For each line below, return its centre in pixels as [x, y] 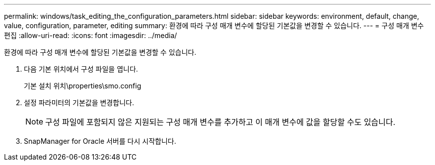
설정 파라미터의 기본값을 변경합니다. [79, 103]
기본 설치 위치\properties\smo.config [83, 86]
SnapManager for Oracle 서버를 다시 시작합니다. [100, 141]
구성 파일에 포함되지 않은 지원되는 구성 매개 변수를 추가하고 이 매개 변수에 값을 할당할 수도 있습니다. [220, 122]
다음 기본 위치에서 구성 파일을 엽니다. [81, 69]
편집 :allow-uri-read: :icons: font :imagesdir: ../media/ [91, 35]
